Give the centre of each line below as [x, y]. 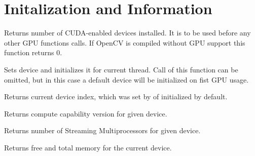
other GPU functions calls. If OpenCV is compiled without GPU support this [125, 42]
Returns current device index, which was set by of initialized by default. [116, 96]
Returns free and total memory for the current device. [88, 147]
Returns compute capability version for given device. [86, 113]
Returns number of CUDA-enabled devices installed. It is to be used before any [128, 33]
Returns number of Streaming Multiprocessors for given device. [102, 130]
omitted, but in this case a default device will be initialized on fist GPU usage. [126, 79]
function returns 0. [33, 52]
